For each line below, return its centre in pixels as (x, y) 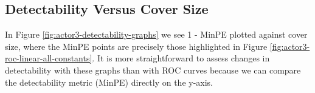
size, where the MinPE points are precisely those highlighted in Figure (136, 46)
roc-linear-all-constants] (49, 58)
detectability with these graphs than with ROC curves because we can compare (153, 70)
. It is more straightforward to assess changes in (181, 58)
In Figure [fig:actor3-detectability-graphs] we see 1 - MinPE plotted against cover (156, 34)
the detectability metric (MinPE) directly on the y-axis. (109, 82)
